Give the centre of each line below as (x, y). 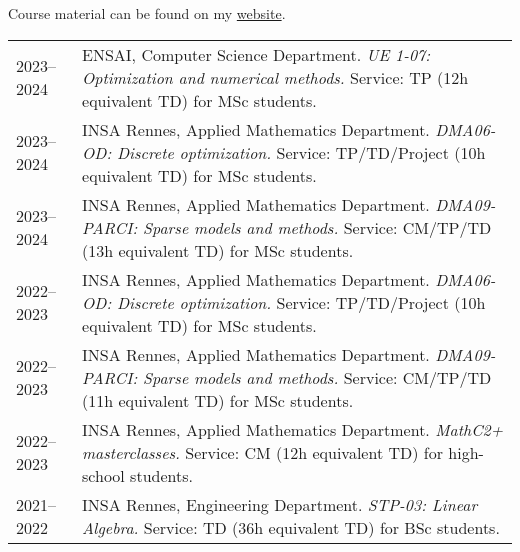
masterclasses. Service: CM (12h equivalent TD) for (262, 452)
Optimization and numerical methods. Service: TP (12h (275, 77)
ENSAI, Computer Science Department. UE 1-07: (256, 54)
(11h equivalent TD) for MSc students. (218, 400)
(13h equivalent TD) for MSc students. (218, 250)
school (103, 475)
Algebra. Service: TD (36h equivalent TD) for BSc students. (291, 527)
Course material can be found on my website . (147, 13)
